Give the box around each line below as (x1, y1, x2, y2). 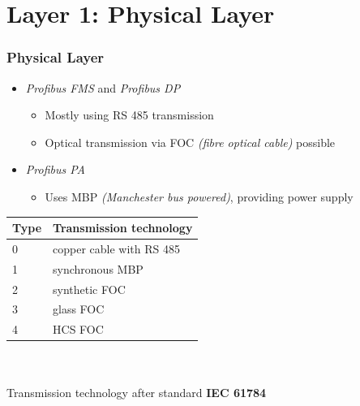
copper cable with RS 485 (53, 240, 180, 257)
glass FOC (53, 300, 105, 317)
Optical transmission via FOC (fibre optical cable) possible (45, 133, 336, 150)
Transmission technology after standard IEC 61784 (6, 383, 267, 400)
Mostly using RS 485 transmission (45, 106, 214, 123)
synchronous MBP (53, 260, 144, 277)
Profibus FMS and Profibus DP (25, 79, 181, 96)
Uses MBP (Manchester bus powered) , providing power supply (45, 188, 354, 205)
